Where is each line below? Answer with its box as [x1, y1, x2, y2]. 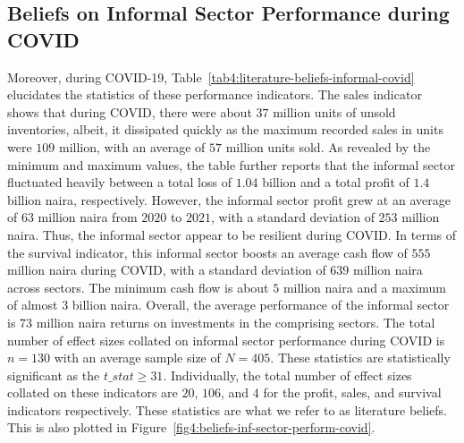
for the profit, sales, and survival [263, 383, 442, 402]
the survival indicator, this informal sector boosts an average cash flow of [7, 243, 408, 261]
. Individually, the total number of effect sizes [163, 365, 412, 384]
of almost [7, 295, 58, 314]
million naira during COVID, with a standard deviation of [7, 260, 326, 279]
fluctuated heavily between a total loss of [7, 173, 232, 192]
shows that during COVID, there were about [7, 102, 252, 121]
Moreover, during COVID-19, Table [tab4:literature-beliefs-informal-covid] [7, 67, 415, 86]
